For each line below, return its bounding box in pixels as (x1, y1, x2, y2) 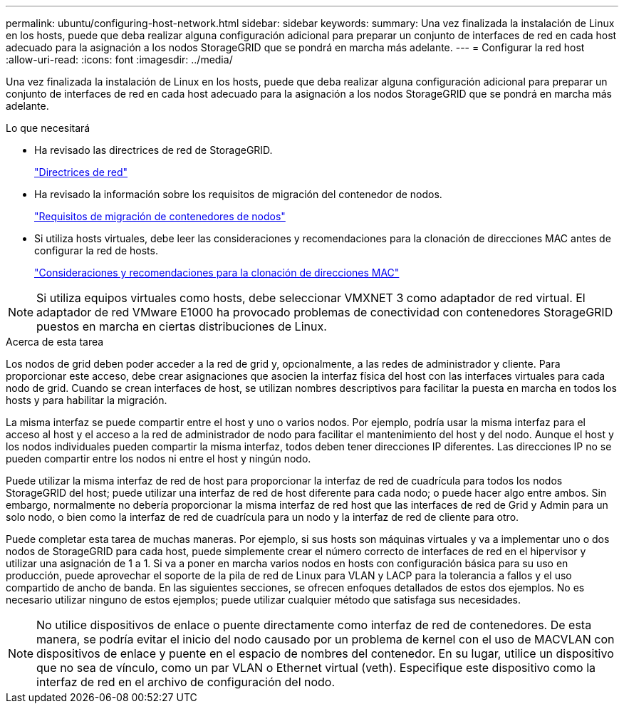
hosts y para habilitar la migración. (6, 394, 167, 406)
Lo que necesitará (6, 122, 90, 134)
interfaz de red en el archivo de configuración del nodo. (36, 675, 336, 689)
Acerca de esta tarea (6, 336, 104, 348)
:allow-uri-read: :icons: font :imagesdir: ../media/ (6, 53, 233, 66)
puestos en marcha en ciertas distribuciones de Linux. (36, 319, 327, 333)
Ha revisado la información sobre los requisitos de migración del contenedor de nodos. (34, 188, 442, 200)
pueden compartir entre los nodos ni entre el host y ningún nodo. (6, 452, 311, 465)
